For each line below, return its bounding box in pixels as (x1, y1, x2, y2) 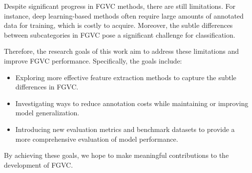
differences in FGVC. (15, 82, 79, 92)
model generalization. (15, 108, 80, 118)
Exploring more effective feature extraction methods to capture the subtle (15, 72, 236, 82)
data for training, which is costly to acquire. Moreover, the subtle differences (4, 20, 233, 30)
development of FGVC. (4, 159, 73, 170)
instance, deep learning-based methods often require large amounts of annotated (4, 10, 244, 21)
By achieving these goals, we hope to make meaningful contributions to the (4, 150, 229, 160)
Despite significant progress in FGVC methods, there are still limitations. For (4, 1, 235, 11)
